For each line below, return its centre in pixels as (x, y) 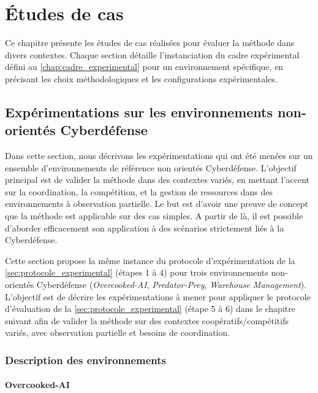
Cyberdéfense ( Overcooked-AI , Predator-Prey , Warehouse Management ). (172, 285)
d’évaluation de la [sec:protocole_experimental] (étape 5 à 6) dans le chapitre (150, 309)
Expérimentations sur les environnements (139, 111)
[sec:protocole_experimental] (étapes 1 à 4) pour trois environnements (137, 272)
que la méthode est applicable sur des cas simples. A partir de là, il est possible (154, 216)
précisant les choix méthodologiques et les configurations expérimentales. (141, 78)
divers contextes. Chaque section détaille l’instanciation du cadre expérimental (152, 54)
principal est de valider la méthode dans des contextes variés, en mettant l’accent (157, 180)
